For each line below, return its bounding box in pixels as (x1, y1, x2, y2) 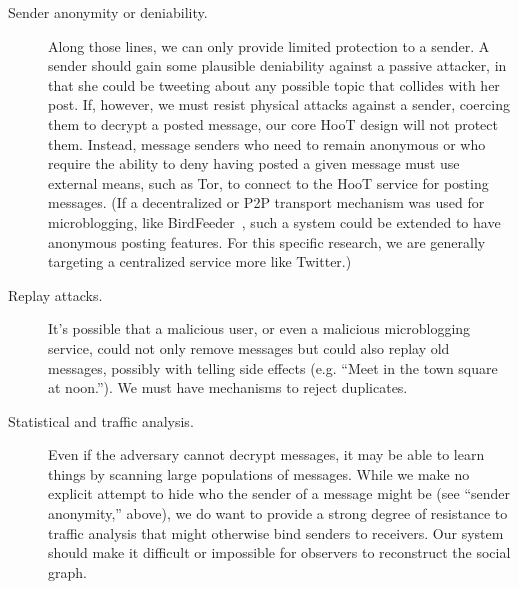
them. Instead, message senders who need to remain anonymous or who (48, 133, 486, 154)
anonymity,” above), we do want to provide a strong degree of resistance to (48, 503, 508, 524)
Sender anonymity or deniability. (8, 2, 208, 22)
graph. (48, 561, 87, 582)
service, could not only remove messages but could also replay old (48, 337, 450, 358)
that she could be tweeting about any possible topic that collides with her (48, 74, 500, 95)
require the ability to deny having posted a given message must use (48, 153, 460, 174)
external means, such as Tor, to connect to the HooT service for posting (48, 172, 489, 193)
